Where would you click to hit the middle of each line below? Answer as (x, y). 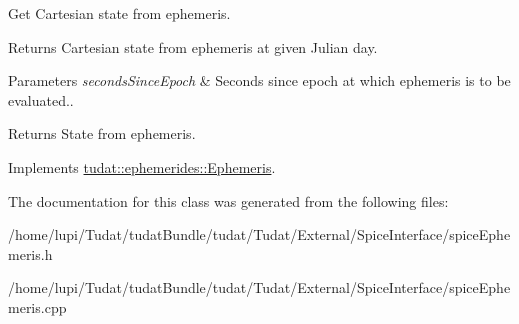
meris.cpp (37, 306)
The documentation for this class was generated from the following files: (228, 200)
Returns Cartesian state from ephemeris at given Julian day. (193, 46)
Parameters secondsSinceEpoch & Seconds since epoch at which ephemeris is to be (259, 80)
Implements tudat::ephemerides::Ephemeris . (142, 166)
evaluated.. (41, 99)
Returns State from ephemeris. (102, 133)
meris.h (30, 253)
